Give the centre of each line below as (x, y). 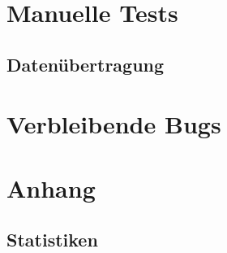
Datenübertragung (86, 64)
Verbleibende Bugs (114, 124)
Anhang (51, 188)
